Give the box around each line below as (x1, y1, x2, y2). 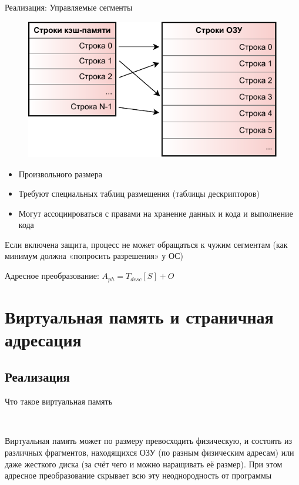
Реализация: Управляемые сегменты (5, 1, 133, 13)
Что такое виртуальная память (5, 395, 113, 407)
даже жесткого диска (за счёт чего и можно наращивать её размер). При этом (5, 457, 283, 470)
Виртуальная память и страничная (5, 304, 274, 328)
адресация (5, 327, 82, 351)
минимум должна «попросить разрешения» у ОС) (5, 250, 184, 262)
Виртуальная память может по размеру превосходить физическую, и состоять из (5, 435, 293, 447)
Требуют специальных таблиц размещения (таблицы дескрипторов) (18, 187, 260, 200)
